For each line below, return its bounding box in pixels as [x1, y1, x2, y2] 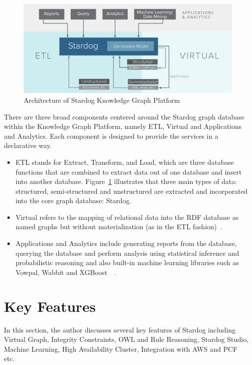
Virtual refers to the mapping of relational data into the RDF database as [15, 212, 239, 222]
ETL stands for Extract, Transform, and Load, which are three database [15, 156, 234, 167]
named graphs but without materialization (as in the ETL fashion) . [15, 221, 223, 232]
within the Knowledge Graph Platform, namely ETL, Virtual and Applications [4, 121, 242, 131]
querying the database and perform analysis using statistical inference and [15, 247, 239, 258]
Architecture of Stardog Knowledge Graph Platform [24, 94, 180, 105]
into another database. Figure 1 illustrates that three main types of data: [15, 176, 237, 186]
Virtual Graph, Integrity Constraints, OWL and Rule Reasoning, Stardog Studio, [4, 334, 249, 344]
